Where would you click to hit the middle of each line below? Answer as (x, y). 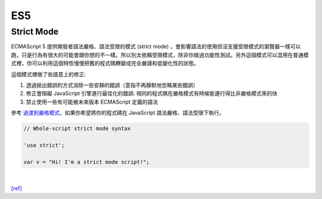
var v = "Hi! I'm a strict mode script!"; (86, 162)
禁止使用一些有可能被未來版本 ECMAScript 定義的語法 (92, 102)
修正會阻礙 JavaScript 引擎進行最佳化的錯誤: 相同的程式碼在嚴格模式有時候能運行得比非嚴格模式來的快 (152, 94)
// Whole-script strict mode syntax (77, 129)
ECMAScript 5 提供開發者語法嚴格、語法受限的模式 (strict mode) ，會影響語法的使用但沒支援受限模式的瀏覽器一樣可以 (156, 46)
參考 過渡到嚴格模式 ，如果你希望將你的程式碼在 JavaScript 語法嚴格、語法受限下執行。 (118, 113)
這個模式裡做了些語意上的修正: (49, 74)
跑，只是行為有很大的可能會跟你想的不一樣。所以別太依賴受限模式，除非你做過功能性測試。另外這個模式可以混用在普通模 (160, 55)
